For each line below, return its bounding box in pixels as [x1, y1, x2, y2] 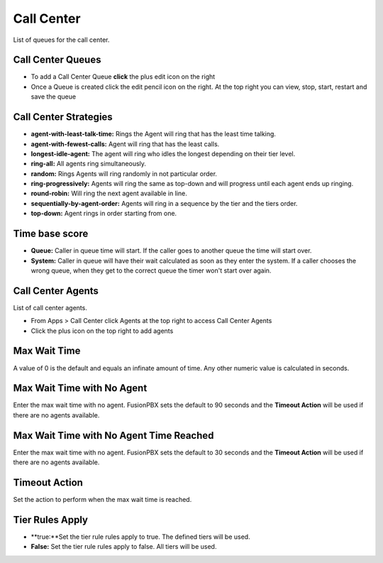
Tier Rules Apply [13, 513, 89, 525]
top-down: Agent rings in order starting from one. [30, 209, 177, 218]
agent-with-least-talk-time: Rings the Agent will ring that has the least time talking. [30, 130, 277, 138]
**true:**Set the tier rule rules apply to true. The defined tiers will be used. [30, 532, 251, 541]
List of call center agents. [13, 303, 88, 312]
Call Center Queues [13, 54, 101, 66]
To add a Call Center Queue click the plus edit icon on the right [30, 72, 216, 81]
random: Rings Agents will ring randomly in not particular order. [30, 169, 218, 177]
